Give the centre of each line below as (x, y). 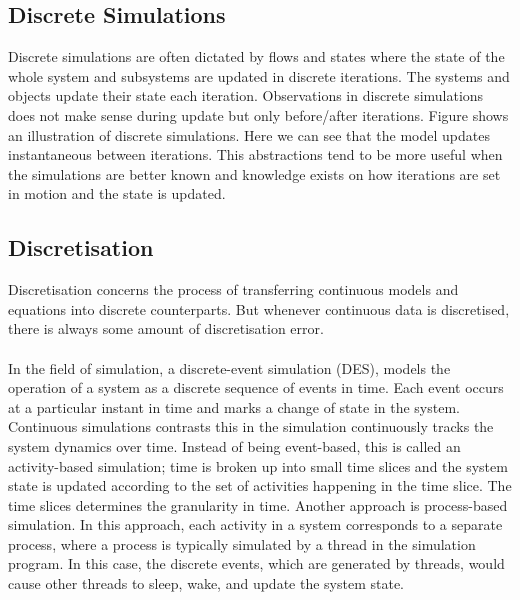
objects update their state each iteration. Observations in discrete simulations (246, 95)
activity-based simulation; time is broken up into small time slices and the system (258, 465)
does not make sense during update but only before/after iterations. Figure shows (258, 114)
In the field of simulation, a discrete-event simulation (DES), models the (229, 367)
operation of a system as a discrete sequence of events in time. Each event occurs (256, 387)
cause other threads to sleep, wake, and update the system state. (206, 583)
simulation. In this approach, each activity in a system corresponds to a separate (255, 524)
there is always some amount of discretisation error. (166, 328)
